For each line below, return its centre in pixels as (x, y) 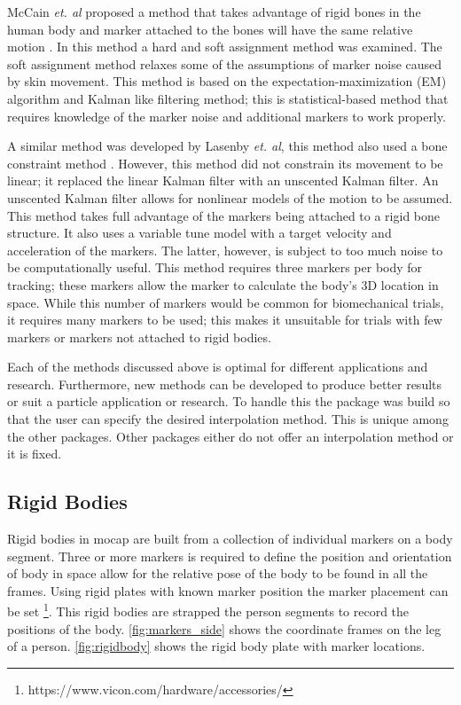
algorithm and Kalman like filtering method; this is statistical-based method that (228, 98)
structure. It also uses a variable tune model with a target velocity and (199, 233)
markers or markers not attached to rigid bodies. (139, 337)
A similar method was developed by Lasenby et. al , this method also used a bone (227, 146)
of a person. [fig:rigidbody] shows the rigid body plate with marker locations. (216, 646)
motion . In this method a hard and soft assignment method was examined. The (225, 47)
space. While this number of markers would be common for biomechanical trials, (226, 302)
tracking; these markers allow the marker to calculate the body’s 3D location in (223, 284)
